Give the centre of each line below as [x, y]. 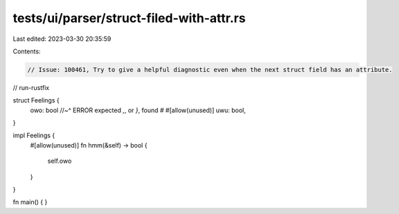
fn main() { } [30, 202]
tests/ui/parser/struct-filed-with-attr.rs [129, 18]
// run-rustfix [31, 87]
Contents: [27, 51]
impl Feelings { [34, 136]
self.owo [60, 161]
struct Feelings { [36, 100]
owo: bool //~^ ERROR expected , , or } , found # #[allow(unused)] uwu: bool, [138, 110]
